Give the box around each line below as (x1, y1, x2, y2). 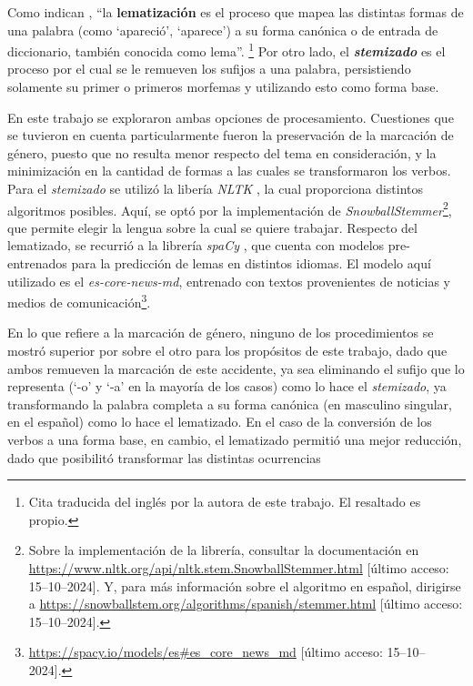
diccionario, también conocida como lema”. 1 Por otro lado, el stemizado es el (7, 39, 446, 60)
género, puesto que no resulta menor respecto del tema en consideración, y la (7, 143, 437, 162)
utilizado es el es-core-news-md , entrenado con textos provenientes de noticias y (7, 271, 450, 290)
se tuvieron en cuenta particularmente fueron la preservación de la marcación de (7, 126, 454, 145)
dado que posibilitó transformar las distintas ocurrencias (7, 448, 321, 467)
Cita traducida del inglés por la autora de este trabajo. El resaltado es (28, 492, 421, 511)
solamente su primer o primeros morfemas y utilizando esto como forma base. (7, 77, 439, 96)
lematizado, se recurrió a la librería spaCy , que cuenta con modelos (7, 236, 385, 255)
